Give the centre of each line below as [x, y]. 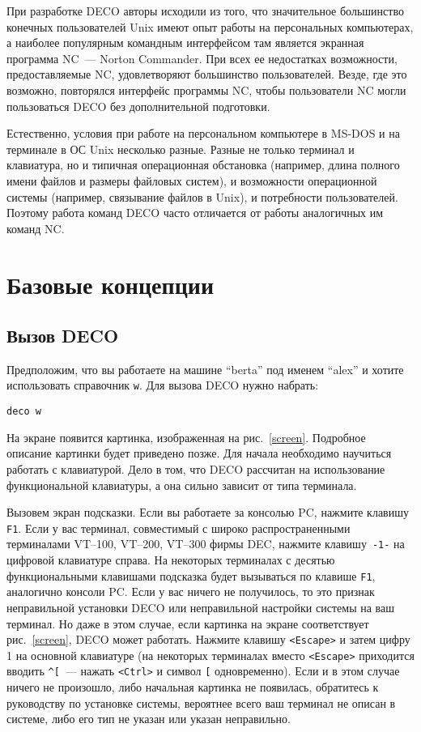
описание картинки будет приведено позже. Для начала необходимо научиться [199, 453]
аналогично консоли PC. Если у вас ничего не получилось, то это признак [191, 592]
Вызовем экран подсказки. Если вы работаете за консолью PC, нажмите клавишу [208, 512]
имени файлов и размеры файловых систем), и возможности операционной [192, 180]
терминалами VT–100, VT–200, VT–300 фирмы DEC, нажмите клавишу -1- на [206, 544]
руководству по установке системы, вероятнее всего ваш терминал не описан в [201, 702]
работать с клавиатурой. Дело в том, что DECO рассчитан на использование [196, 468]
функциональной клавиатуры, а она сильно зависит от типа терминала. [182, 485]
